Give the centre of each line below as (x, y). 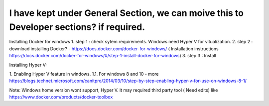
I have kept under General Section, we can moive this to (127, 13)
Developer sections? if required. (77, 27)
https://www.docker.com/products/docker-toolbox (61, 97)
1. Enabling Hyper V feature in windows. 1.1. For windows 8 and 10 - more (84, 74)
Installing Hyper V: (28, 65)
